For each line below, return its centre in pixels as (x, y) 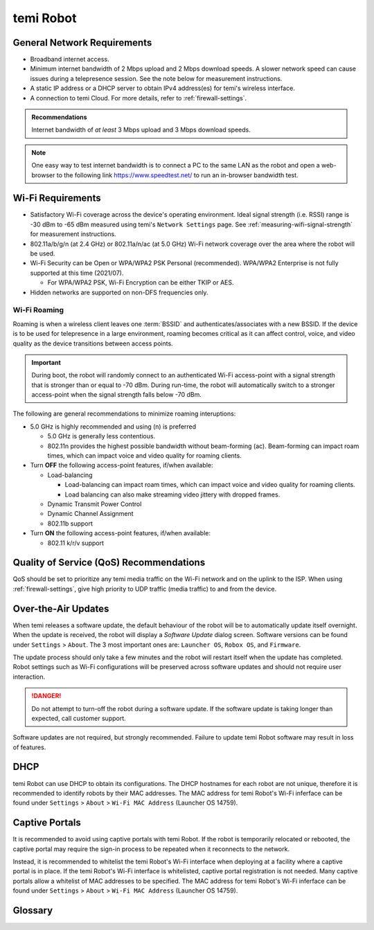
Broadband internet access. (70, 60)
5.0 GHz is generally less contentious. (101, 436)
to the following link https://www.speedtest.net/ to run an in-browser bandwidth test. (177, 175)
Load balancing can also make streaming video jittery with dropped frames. (172, 494)
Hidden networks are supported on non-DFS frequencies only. (119, 292)
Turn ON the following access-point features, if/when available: (121, 533)
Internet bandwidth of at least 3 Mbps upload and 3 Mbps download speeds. (141, 130)
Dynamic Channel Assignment (91, 514)
